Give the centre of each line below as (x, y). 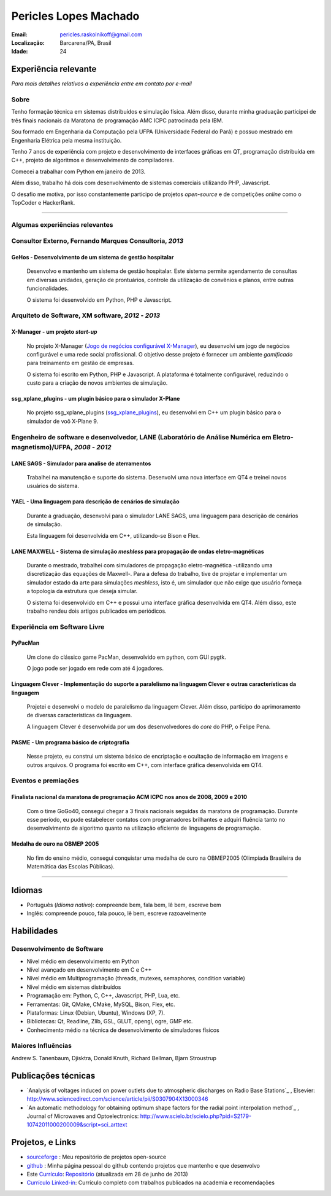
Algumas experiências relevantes (62, 224)
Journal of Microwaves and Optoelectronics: (83, 1116)
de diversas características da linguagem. (79, 715)
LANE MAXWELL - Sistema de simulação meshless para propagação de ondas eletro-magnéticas (138, 551)
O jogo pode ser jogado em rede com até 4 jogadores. (95, 668)
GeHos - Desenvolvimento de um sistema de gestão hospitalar (93, 258)
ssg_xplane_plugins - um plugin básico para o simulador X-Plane (96, 399)
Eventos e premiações (45, 781)
